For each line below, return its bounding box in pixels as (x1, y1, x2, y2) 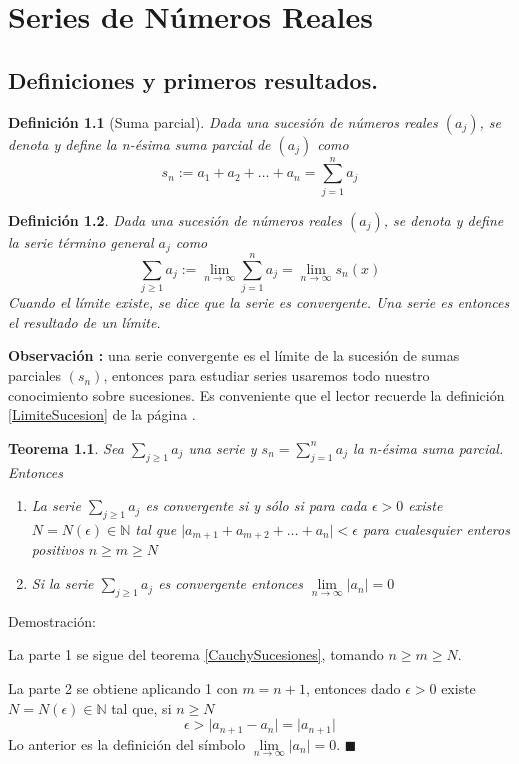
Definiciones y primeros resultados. (8, 64, 378, 95)
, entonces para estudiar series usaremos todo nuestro (103, 365, 430, 386)
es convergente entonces (158, 573, 303, 594)
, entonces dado (305, 678, 401, 699)
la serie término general (8, 231, 154, 252)
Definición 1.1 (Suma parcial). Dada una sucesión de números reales (8, 111, 438, 132)
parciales (8, 365, 62, 386)
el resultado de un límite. (8, 311, 161, 332)
